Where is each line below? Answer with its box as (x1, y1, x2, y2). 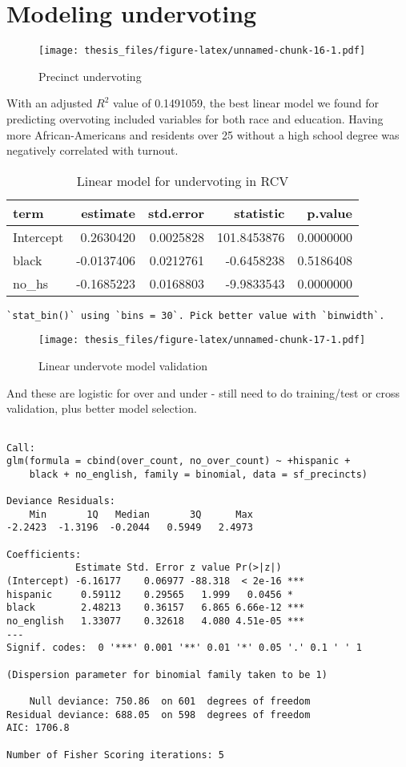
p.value (307, 203, 352, 222)
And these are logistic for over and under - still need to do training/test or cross (6, 384, 400, 401)
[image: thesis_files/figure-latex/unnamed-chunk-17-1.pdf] (38, 334, 366, 346)
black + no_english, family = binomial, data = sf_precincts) (29, 468, 368, 480)
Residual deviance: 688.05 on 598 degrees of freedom (6, 708, 311, 721)
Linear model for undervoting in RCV (76, 171, 289, 190)
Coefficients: (6, 548, 82, 560)
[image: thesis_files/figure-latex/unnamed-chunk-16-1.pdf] (38, 45, 366, 57)
